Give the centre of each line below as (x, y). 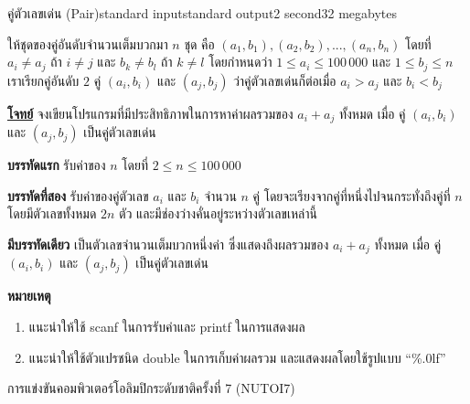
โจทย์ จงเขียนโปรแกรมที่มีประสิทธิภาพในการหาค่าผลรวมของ (150, 113)
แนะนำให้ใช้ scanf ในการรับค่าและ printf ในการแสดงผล (167, 326)
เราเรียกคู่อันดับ (43, 80)
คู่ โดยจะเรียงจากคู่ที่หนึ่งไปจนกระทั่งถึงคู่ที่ (352, 195)
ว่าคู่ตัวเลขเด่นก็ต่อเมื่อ (285, 80)
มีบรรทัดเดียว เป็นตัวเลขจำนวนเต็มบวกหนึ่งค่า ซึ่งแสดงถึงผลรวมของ (168, 244)
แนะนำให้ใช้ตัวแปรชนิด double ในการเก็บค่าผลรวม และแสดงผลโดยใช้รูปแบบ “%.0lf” (237, 357)
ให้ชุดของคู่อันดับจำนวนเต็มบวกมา (88, 43)
